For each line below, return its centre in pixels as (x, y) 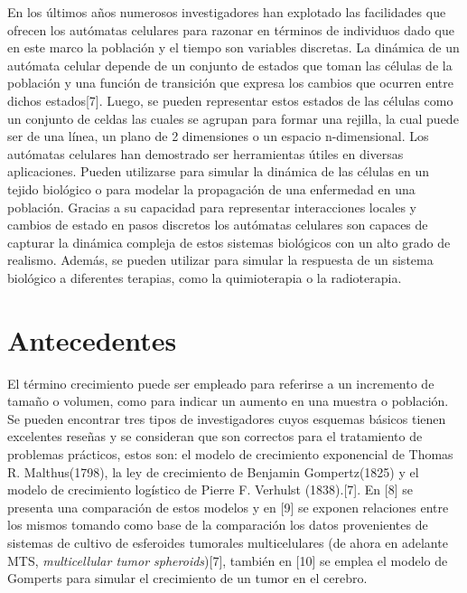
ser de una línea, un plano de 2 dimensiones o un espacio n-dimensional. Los (218, 136)
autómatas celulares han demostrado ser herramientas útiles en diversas (205, 153)
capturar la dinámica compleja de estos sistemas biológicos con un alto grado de (229, 242)
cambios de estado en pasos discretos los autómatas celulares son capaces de (218, 225)
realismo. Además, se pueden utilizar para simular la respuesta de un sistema (220, 260)
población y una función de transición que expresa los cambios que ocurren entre (231, 83)
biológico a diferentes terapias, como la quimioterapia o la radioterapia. (205, 277)
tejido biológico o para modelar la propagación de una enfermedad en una (211, 188)
